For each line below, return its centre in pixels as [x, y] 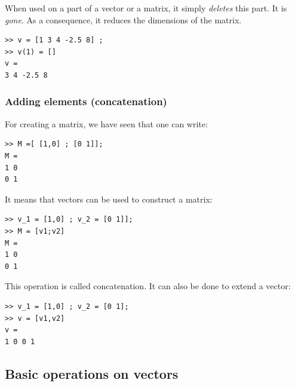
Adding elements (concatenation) [86, 101]
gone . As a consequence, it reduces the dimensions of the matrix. [123, 19]
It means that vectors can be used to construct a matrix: [109, 199]
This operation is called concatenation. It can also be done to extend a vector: [148, 286]
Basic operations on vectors [92, 373]
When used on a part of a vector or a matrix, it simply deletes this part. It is [146, 8]
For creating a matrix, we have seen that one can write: [106, 123]
